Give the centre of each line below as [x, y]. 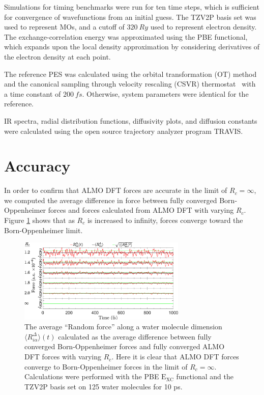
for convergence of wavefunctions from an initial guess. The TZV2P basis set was [130, 17]
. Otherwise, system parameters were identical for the [165, 93]
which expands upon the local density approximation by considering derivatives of [132, 47]
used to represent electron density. [203, 27]
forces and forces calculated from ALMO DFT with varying [141, 210]
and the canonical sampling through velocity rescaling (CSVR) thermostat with [130, 84]
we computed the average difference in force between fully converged [111, 200]
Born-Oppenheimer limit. [43, 230]
